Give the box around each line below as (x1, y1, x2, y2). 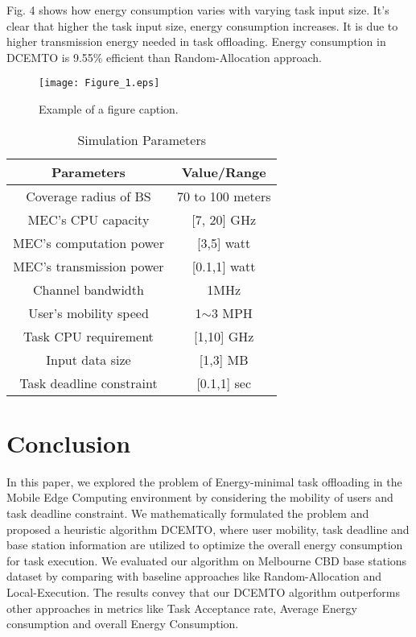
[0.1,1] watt (192, 256, 256, 275)
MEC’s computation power (13, 233, 164, 252)
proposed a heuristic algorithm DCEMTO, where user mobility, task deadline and (6, 520, 410, 537)
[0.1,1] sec (196, 373, 252, 392)
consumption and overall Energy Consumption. (6, 615, 239, 632)
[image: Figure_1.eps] (39, 77, 160, 89)
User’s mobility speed (28, 303, 149, 322)
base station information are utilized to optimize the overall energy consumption (6, 536, 403, 553)
